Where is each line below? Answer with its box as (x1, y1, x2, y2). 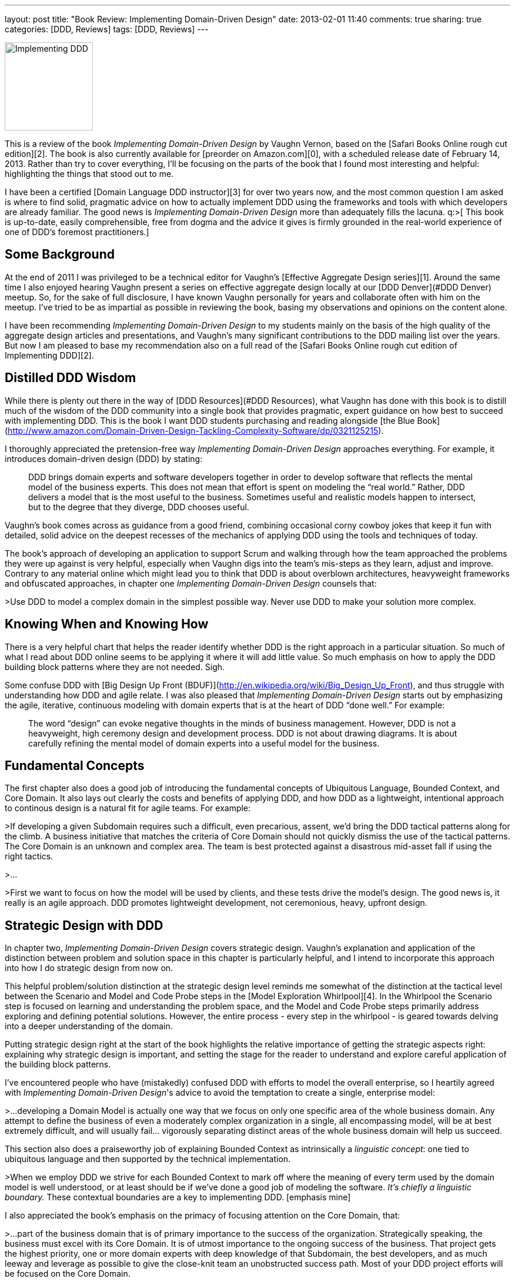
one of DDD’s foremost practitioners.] (5, 227, 149, 237)
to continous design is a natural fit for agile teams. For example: (5, 803, 251, 814)
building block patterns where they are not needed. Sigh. (5, 661, 225, 672)
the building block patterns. (5, 1059, 111, 1070)
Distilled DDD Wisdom (5, 370, 136, 386)
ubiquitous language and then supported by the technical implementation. (5, 1154, 291, 1164)
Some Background (5, 247, 115, 262)
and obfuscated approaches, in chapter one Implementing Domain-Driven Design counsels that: (5, 578, 377, 588)
